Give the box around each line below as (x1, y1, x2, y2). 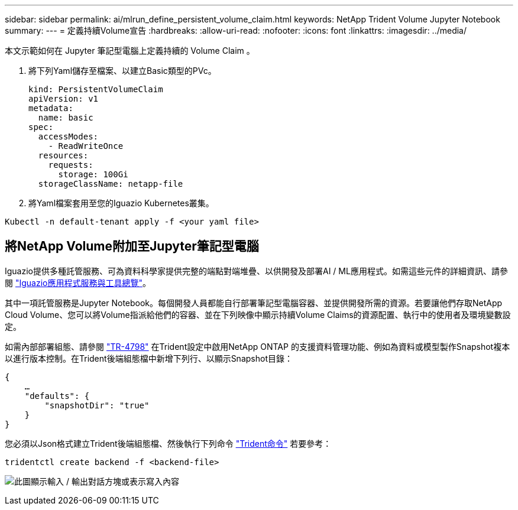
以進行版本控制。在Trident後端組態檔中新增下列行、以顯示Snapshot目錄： (5, 353, 293, 363)
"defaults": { (24, 391, 90, 401)
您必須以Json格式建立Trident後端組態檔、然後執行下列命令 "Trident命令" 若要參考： (5, 438, 332, 449)
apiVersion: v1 (28, 94, 99, 103)
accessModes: (38, 132, 99, 141)
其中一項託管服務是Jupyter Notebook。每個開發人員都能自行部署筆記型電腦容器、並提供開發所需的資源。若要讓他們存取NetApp (5, 297, 503, 308)
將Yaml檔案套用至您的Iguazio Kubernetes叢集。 (28, 198, 214, 208)
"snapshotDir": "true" (44, 400, 150, 410)
